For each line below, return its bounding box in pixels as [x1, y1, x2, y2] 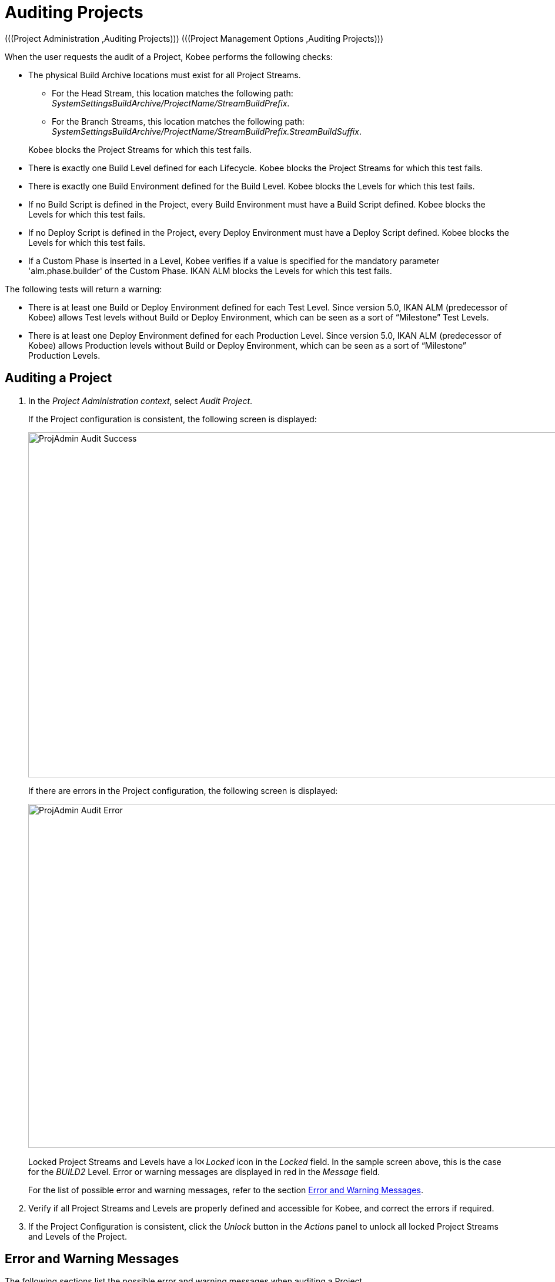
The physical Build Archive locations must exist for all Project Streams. [28, 69, 301, 80]
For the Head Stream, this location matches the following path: [52, 88, 293, 98]
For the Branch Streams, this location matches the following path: [52, 116, 305, 126]
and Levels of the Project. [28, 1231, 127, 1241]
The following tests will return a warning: [5, 283, 162, 294]
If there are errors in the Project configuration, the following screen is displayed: [28, 785, 338, 796]
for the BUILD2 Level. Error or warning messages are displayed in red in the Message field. [28, 1166, 380, 1177]
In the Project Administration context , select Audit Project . [28, 395, 253, 406]
